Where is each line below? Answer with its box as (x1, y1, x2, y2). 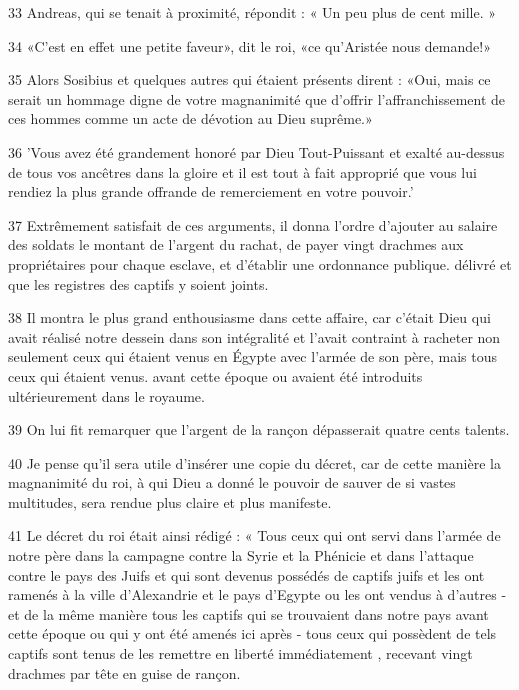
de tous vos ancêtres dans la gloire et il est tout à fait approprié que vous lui (8, 161, 477, 182)
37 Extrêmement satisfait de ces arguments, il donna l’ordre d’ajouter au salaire (8, 214, 498, 235)
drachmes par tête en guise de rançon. (8, 662, 241, 683)
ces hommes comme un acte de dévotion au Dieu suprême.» (8, 108, 373, 129)
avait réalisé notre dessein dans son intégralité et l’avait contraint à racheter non (8, 326, 501, 347)
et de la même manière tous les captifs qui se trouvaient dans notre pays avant (8, 603, 489, 624)
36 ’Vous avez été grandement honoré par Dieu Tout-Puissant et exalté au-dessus (8, 141, 505, 162)
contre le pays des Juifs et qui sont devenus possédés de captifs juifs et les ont (8, 564, 485, 585)
